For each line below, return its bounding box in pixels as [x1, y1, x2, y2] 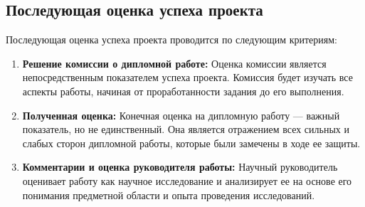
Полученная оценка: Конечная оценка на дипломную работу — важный [22, 107, 340, 122]
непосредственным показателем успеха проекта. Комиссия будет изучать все [22, 70, 353, 85]
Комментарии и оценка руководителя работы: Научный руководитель [22, 159, 338, 174]
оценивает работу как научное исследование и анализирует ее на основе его [22, 173, 352, 188]
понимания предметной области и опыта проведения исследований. [22, 187, 315, 202]
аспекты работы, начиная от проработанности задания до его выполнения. [22, 83, 344, 98]
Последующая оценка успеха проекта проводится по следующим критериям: [6, 32, 338, 47]
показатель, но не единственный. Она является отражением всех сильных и [22, 122, 349, 137]
